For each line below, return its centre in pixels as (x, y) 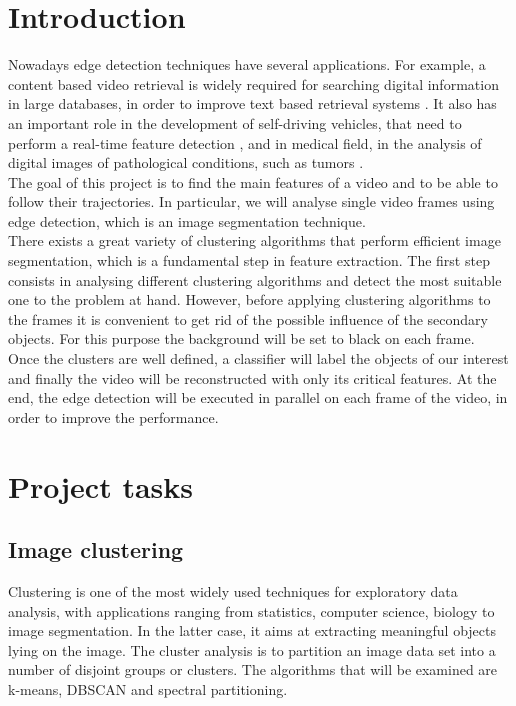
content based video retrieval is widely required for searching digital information (253, 83)
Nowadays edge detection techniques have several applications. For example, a (247, 64)
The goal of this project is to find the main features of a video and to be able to (253, 181)
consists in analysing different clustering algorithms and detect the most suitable (255, 279)
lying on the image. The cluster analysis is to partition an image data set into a (252, 649)
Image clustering (96, 549)
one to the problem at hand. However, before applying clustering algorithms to (249, 299)
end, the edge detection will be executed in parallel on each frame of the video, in (258, 397)
